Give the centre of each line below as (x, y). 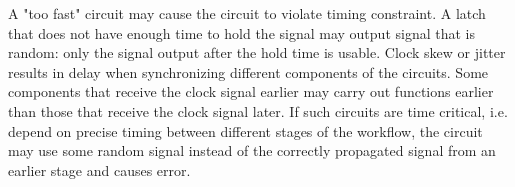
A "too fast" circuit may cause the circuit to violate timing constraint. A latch (247, 13)
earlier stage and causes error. (99, 169)
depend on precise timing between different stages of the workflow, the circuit (245, 130)
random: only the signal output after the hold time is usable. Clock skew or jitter (257, 52)
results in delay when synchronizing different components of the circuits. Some (248, 71)
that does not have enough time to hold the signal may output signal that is (241, 32)
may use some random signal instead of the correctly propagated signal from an (252, 150)
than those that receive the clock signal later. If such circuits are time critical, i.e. (258, 110)
